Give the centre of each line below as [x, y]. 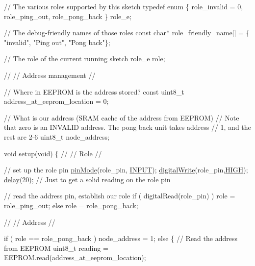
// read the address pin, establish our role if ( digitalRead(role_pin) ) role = [120, 196]
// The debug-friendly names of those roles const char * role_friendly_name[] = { [127, 33]
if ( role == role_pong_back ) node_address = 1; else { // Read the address [121, 238]
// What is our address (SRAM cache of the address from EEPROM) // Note [122, 117]
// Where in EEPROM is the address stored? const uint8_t [94, 91]
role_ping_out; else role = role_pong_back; [71, 205]
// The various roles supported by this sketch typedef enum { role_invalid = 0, [124, 6]
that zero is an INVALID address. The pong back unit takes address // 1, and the [127, 127]
